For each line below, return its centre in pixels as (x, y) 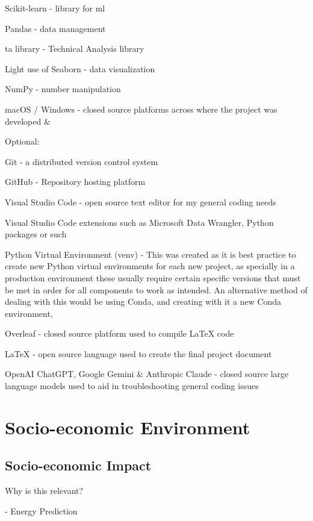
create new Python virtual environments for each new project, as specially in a (150, 266)
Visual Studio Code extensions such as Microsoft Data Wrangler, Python (139, 222)
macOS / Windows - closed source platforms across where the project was (141, 109)
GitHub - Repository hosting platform (75, 182)
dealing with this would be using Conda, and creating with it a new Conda (143, 301)
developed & (28, 121)
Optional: (22, 141)
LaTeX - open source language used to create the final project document (138, 353)
